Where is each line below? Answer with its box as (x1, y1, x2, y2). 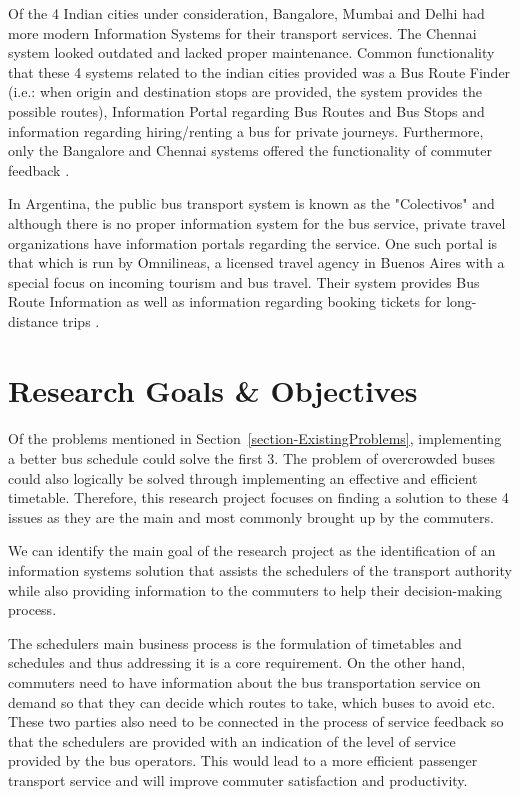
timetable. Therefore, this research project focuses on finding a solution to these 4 (8, 487, 509, 508)
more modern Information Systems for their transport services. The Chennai (8, 22, 477, 43)
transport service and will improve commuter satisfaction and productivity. (8, 769, 468, 790)
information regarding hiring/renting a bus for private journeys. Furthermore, (8, 120, 484, 141)
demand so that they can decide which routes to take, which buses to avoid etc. (8, 691, 496, 712)
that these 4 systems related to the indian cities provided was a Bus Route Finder (8, 61, 511, 82)
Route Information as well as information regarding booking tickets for (8, 291, 442, 312)
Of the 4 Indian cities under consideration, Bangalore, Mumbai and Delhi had (8, 3, 485, 23)
